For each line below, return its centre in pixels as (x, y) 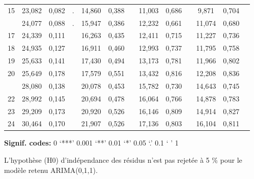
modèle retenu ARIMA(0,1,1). (51, 170)
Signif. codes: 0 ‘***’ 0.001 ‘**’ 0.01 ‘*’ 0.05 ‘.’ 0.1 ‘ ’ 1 (91, 143)
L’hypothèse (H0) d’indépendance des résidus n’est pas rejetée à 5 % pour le (123, 160)
